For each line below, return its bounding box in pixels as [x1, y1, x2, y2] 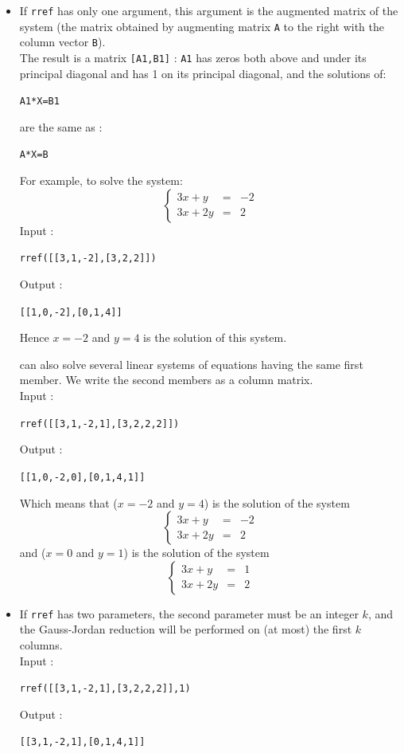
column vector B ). [19, 33, 106, 50]
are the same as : [19, 118, 103, 135]
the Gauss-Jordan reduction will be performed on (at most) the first [19, 621, 352, 637]
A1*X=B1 [19, 96, 60, 108]
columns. [19, 636, 63, 653]
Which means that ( [19, 494, 118, 511]
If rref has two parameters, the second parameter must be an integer [19, 605, 359, 622]
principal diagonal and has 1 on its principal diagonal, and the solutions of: [19, 65, 387, 81]
